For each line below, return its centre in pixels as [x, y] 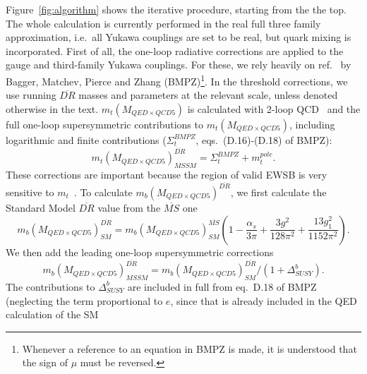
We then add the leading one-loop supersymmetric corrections [140, 252]
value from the [129, 207]
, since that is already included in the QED [264, 300]
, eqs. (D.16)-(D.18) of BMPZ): [264, 139]
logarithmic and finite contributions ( [86, 139]
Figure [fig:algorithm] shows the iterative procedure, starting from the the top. [176, 9]
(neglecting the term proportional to [84, 300]
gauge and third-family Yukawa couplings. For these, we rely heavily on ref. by [179, 65]
